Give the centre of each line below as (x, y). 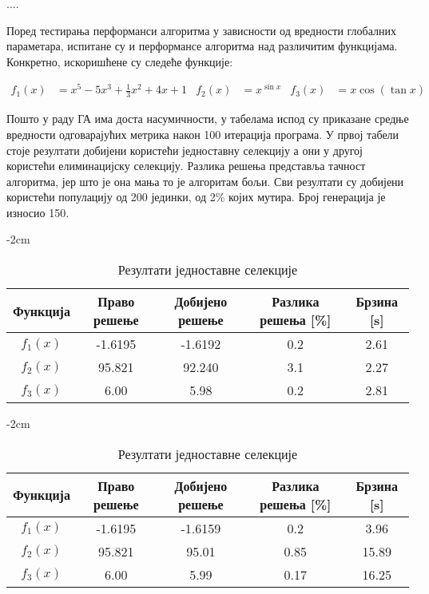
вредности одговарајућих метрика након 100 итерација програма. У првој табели (203, 134)
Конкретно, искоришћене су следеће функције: (120, 61)
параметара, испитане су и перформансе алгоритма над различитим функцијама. (202, 46)
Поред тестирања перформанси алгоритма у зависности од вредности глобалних (201, 30)
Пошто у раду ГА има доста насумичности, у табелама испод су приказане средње (208, 119)
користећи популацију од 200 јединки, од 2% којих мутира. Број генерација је (196, 197)
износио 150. (38, 212)
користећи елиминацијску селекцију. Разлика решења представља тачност (186, 166)
